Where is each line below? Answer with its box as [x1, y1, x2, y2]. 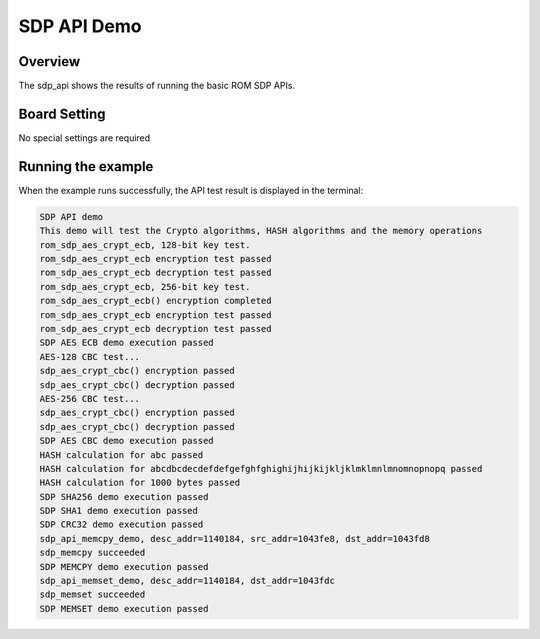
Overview [18, 53, 81, 70]
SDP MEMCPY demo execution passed [39, 561, 209, 572]
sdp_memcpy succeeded [39, 547, 146, 559]
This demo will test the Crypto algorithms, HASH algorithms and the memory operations [39, 225, 483, 237]
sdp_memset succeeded [39, 589, 146, 600]
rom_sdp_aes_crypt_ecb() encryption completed [39, 295, 272, 307]
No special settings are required [18, 131, 151, 144]
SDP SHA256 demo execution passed [39, 491, 209, 502]
